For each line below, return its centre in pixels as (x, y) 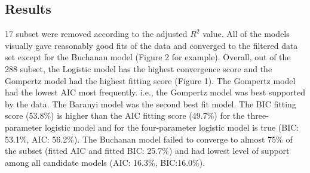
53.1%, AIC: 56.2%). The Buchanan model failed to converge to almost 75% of (149, 139)
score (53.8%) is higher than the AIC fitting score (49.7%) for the (125, 115)
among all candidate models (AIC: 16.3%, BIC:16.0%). (105, 162)
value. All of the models (246, 34)
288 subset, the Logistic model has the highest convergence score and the (139, 68)
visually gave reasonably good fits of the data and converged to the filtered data (151, 45)
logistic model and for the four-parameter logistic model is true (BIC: (172, 127)
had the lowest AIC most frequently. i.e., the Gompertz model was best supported (155, 92)
